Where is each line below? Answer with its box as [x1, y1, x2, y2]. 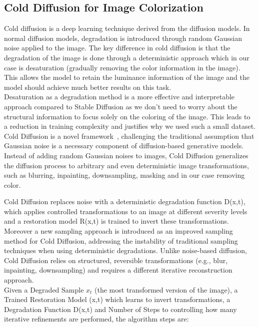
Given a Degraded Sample [4, 284, 84, 295]
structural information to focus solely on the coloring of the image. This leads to [4, 111, 250, 121]
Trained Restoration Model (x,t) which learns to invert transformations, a [4, 294, 230, 305]
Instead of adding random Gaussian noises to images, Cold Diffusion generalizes [4, 150, 248, 160]
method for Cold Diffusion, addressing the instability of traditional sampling [4, 235, 238, 246]
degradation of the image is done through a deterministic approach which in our [4, 52, 249, 62]
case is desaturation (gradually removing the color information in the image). [4, 62, 240, 72]
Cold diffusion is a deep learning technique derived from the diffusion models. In [4, 23, 250, 33]
